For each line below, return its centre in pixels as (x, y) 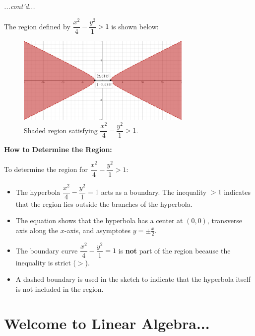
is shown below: (135, 26)
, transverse (225, 220)
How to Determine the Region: (58, 149)
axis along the (37, 230)
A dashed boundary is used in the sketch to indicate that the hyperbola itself (133, 279)
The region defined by (37, 26)
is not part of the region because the (174, 250)
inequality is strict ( (46, 262)
